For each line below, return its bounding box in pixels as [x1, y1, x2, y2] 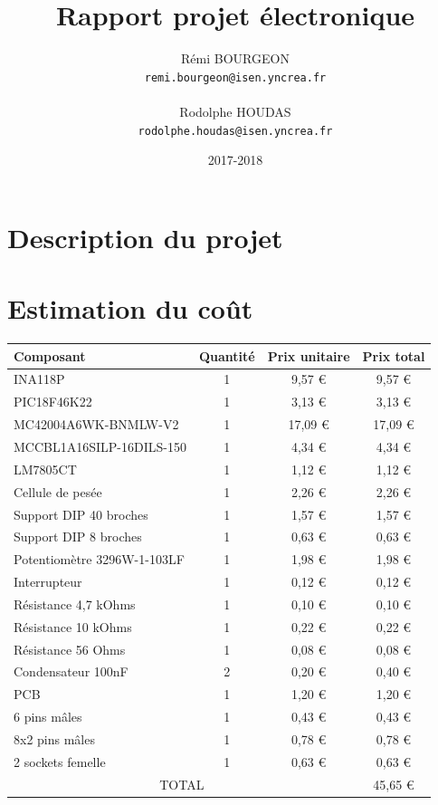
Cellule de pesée [14, 482, 102, 501]
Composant [14, 346, 86, 365]
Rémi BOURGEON [181, 49, 290, 68]
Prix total [362, 346, 425, 365]
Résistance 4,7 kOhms [14, 594, 136, 613]
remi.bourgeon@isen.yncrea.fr [144, 71, 327, 84]
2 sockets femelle [14, 752, 106, 771]
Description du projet [7, 218, 283, 255]
